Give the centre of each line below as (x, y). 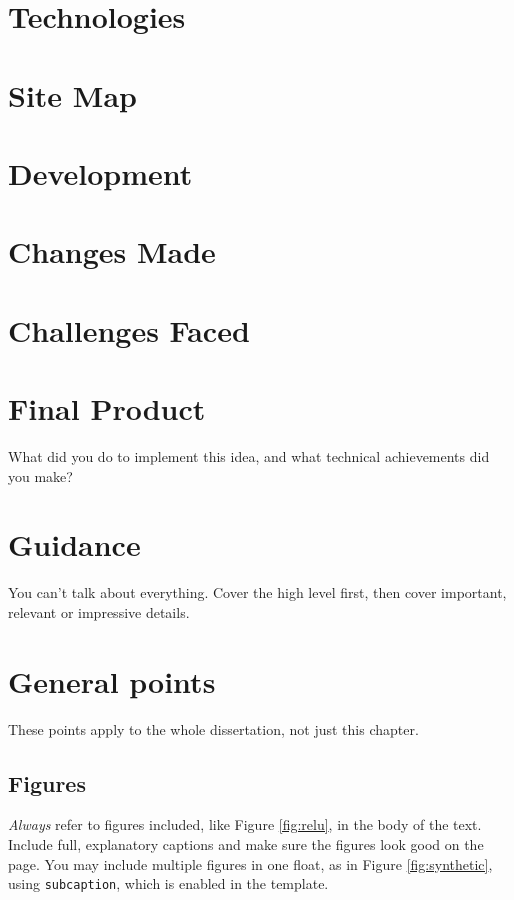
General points (112, 680)
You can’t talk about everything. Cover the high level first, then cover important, (257, 592)
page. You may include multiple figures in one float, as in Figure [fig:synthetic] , (250, 863)
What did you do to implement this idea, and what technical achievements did (249, 456)
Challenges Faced (129, 329)
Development (100, 172)
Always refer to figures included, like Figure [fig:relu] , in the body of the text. (245, 824)
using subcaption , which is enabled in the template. (168, 883)
